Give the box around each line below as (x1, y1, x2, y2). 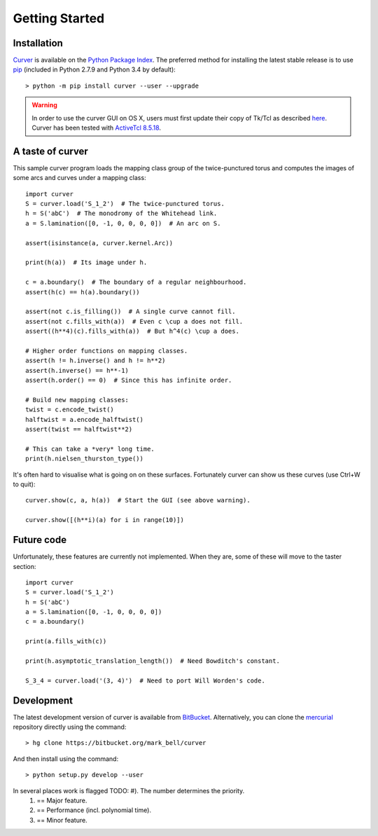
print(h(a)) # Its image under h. (25, 259, 148, 266)
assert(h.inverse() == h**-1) (25, 366, 129, 374)
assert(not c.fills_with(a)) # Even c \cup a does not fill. (25, 317, 244, 325)
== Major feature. (36, 796, 87, 805)
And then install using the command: (13, 754, 119, 763)
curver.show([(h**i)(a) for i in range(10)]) (25, 516, 185, 524)
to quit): (13, 480, 36, 488)
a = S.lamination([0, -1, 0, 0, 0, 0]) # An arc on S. (25, 219, 221, 227)
